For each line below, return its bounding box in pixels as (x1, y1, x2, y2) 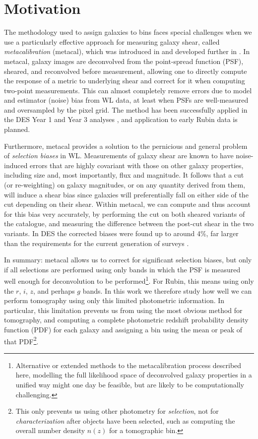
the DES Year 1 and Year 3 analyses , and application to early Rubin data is (4, 114, 238, 125)
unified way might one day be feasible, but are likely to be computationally (15, 379, 244, 390)
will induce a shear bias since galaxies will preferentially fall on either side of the (4, 189, 249, 199)
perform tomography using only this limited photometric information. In (4, 295, 225, 306)
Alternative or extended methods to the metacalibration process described (15, 360, 242, 370)
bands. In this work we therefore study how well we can (82, 285, 252, 296)
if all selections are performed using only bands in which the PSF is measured (4, 264, 241, 274)
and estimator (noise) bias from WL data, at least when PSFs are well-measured (4, 95, 249, 105)
